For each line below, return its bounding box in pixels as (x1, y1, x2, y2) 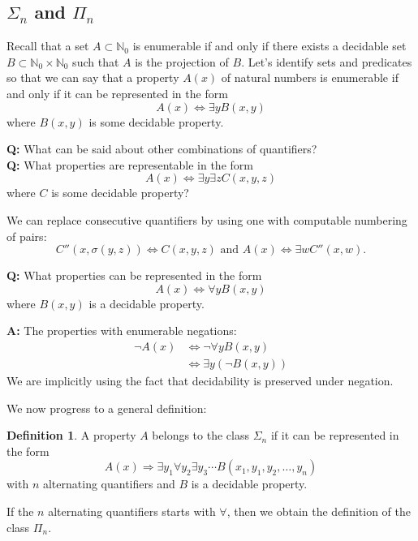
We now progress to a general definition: (6, 399, 207, 416)
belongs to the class (152, 427, 249, 444)
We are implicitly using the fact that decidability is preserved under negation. (6, 371, 394, 389)
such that (72, 53, 119, 70)
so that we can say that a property (6, 69, 179, 86)
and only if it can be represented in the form (6, 84, 228, 101)
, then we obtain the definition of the (226, 502, 412, 519)
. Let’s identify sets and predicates (241, 53, 412, 70)
